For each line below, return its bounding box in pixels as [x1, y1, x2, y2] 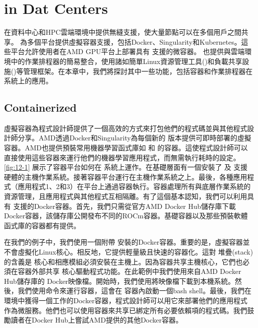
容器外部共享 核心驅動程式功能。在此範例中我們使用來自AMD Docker [17, 266, 241, 276]
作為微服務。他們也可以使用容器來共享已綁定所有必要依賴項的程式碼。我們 [4, 305, 247, 315]
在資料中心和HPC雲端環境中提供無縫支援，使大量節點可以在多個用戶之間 [4, 27, 242, 37]
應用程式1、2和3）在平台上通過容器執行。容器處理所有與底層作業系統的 [17, 181, 251, 192]
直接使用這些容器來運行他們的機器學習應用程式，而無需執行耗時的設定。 [4, 152, 240, 162]
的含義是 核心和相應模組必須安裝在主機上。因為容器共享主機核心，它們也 [4, 256, 243, 266]
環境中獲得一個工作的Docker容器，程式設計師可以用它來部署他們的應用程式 [4, 295, 248, 305]
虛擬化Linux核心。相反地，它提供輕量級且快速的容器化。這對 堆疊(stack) [17, 247, 253, 257]
